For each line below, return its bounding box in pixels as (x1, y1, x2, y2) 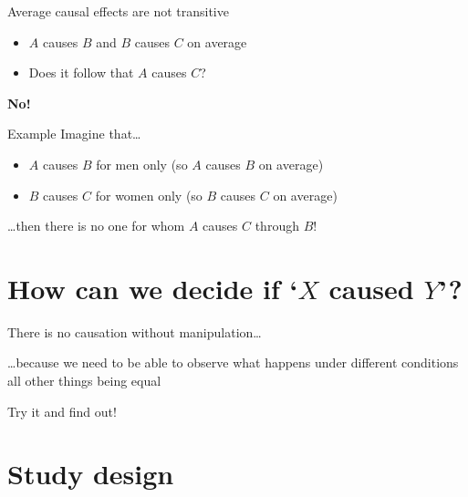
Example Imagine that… (7, 124, 141, 143)
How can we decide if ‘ (7, 269, 298, 306)
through (255, 216, 299, 235)
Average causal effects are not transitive (7, 2, 229, 20)
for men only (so (96, 154, 188, 173)
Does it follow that (28, 63, 134, 82)
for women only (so (95, 185, 203, 204)
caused (328, 269, 414, 306)
